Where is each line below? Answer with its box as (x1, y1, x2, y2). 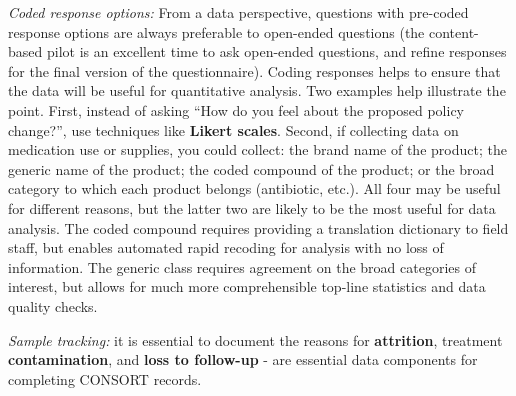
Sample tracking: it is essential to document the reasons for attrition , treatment (8, 329, 503, 350)
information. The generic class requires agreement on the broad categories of (8, 256, 476, 277)
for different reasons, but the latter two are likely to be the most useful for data (8, 197, 496, 218)
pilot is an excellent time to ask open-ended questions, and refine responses (46, 41, 507, 62)
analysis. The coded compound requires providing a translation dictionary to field (8, 217, 509, 238)
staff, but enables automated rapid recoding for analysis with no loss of (8, 237, 444, 258)
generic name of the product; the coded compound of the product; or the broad (8, 158, 495, 179)
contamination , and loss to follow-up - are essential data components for (8, 349, 478, 370)
